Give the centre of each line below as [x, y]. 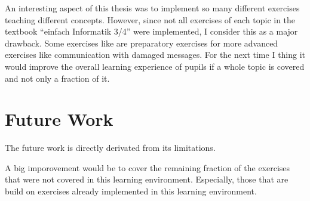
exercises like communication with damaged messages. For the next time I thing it [155, 55]
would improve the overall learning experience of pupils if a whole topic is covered [155, 66]
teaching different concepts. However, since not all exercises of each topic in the [150, 19]
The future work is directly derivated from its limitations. [110, 148]
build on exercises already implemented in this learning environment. [131, 191]
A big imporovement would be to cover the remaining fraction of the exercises [148, 167]
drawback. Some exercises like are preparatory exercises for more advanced [142, 43]
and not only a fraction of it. [57, 78]
